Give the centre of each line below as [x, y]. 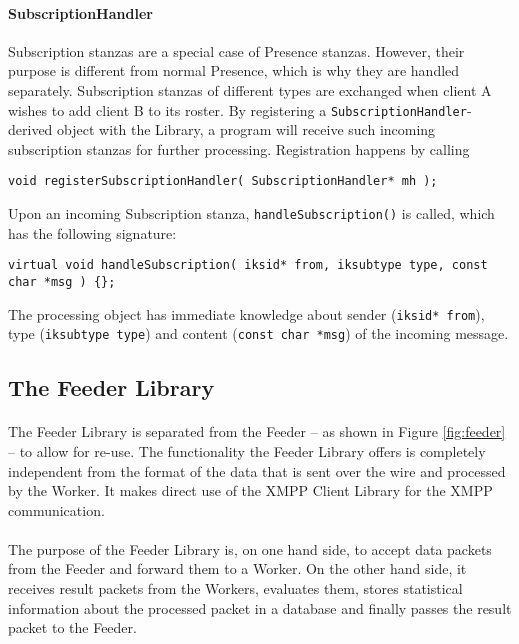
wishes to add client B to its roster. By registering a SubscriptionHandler [237, 109]
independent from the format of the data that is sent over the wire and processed [257, 470]
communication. [56, 509]
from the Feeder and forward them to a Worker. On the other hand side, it [237, 568]
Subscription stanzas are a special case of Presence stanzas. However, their [236, 50]
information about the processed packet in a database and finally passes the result [260, 607]
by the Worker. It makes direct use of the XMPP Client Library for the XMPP [250, 490]
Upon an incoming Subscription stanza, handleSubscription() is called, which [251, 213]
